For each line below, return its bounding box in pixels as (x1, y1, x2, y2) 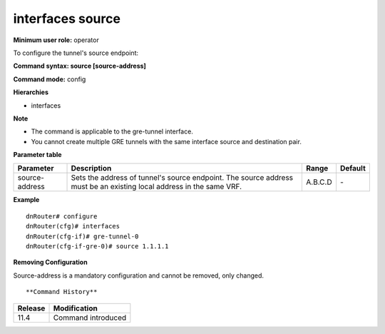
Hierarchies (13, 88, 49, 96)
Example (13, 196, 40, 204)
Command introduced (53, 313, 127, 323)
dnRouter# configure (26, 212, 98, 221)
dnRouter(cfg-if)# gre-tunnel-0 (26, 232, 139, 241)
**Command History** (26, 288, 98, 296)
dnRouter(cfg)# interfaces (26, 222, 120, 231)
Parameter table (13, 151, 62, 159)
